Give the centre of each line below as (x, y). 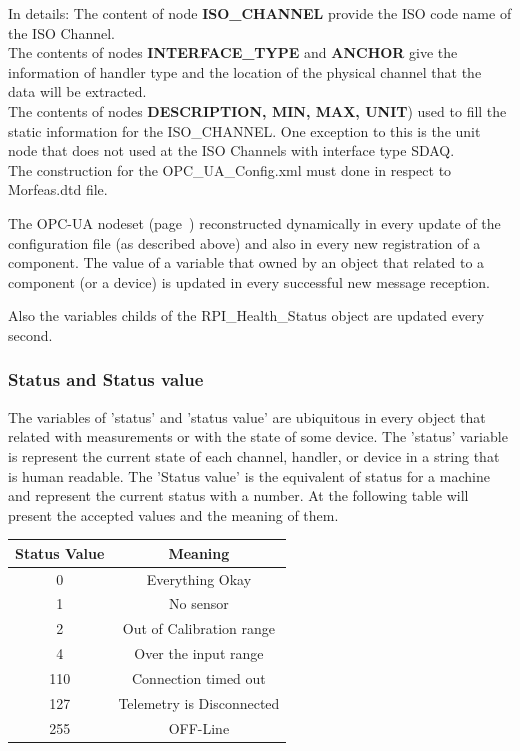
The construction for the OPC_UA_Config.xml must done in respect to (230, 169)
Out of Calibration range (198, 628)
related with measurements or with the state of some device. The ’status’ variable (258, 436)
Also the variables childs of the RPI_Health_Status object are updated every (246, 315)
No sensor (199, 603)
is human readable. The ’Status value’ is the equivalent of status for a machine (249, 475)
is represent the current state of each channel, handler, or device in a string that (254, 455)
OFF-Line (199, 727)
